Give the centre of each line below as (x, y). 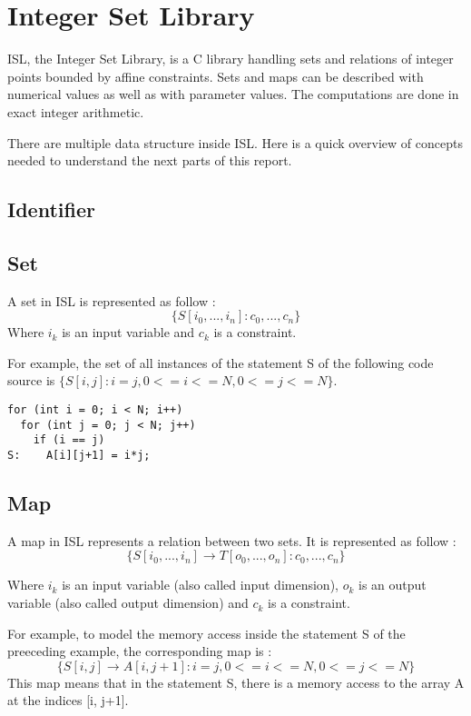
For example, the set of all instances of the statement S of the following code (221, 362)
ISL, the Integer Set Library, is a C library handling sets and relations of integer (231, 59)
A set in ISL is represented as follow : (112, 300)
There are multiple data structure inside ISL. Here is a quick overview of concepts (235, 142)
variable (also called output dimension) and (128, 603)
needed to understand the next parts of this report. (150, 160)
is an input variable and (128, 332)
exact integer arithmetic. (76, 111)
